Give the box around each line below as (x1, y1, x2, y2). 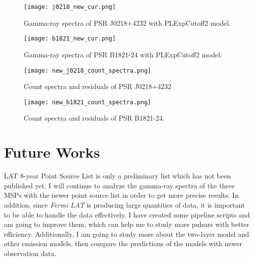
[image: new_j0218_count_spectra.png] (24, 67, 151, 74)
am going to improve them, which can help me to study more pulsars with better (4, 219, 250, 229)
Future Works (4, 142, 100, 162)
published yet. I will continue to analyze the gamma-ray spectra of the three (4, 180, 235, 190)
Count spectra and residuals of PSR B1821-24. (24, 113, 165, 123)
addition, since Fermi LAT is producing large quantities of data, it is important (4, 199, 245, 210)
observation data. (4, 248, 56, 258)
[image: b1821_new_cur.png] (24, 35, 116, 43)
